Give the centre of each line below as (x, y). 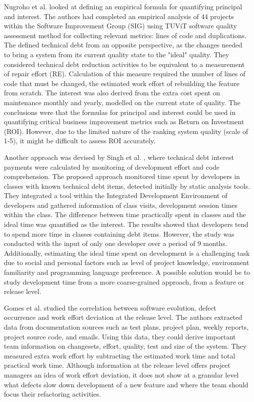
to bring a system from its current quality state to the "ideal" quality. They (116, 54)
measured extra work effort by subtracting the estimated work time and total (120, 355)
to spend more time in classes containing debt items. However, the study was (119, 234)
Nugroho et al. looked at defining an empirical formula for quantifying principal (123, 6)
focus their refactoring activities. (53, 394)
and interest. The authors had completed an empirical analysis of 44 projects (119, 16)
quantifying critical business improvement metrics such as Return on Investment (124, 122)
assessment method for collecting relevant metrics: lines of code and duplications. (125, 35)
